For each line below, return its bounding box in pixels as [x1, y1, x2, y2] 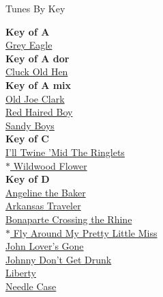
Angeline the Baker [5, 185, 86, 199]
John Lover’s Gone [5, 239, 84, 253]
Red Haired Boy [5, 105, 73, 119]
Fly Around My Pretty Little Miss [13, 225, 158, 240]
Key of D [5, 172, 50, 186]
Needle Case [5, 279, 57, 293]
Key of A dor [5, 51, 70, 65]
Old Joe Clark [5, 91, 65, 105]
